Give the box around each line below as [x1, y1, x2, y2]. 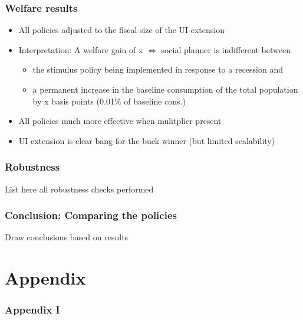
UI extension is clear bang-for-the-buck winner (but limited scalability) [18, 134, 275, 146]
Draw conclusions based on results [5, 231, 129, 243]
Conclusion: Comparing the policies [5, 208, 177, 223]
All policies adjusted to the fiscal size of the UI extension [18, 24, 225, 36]
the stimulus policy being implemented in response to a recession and [32, 63, 284, 76]
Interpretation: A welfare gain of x [18, 43, 143, 55]
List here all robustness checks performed [5, 182, 154, 195]
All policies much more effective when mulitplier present [18, 115, 222, 127]
